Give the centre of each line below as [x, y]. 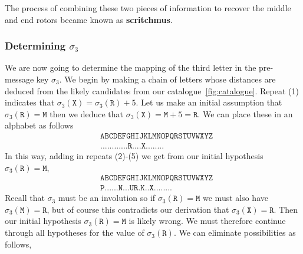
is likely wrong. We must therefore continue [207, 221]
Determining [35, 46]
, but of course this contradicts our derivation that [138, 209]
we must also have [236, 198]
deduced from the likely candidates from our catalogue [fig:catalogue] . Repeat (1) [152, 90]
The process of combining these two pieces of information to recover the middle [148, 8]
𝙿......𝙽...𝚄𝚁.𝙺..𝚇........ [136, 188]
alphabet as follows [39, 125]
